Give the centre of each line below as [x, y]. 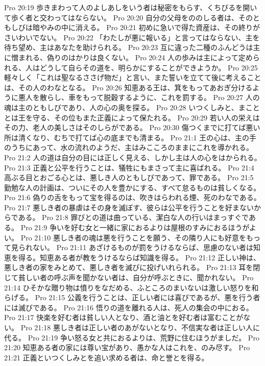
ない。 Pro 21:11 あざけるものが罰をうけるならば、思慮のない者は [143, 247]
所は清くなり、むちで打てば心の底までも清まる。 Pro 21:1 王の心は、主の [127, 137]
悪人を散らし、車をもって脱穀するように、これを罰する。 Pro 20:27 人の [139, 97]
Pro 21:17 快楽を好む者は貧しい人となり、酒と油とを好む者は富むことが [124, 317]
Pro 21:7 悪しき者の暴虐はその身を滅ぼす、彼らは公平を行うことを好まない [129, 207]
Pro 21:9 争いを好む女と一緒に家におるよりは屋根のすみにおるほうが [135, 227]
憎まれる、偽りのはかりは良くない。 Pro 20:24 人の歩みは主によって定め [132, 57]
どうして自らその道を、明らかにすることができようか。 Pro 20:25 [149, 67]
